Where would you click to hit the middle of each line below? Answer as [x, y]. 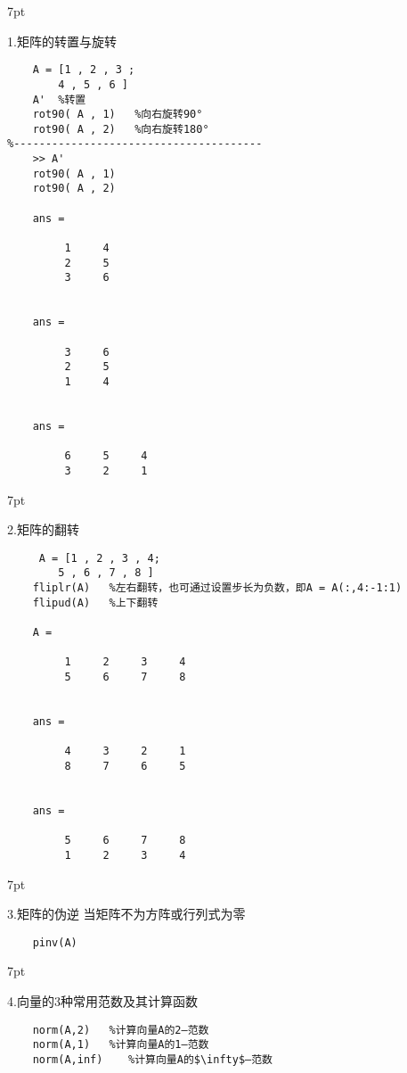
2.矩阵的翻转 [43, 529]
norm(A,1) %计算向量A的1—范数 [121, 1045]
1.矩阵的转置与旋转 [62, 41]
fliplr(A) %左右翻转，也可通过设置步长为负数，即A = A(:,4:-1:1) [217, 588]
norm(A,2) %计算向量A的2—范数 [121, 1030]
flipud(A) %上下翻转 [95, 603]
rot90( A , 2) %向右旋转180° [121, 129]
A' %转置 [59, 99]
